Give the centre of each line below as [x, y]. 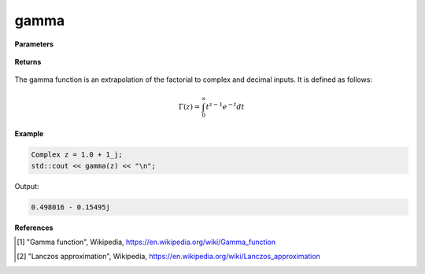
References [34, 228]
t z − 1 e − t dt [225, 106]
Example [29, 134]
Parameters [34, 44]
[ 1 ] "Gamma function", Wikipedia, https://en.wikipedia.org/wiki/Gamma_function [146, 242]
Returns [28, 61]
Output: [27, 186]
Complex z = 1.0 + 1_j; [77, 155]
